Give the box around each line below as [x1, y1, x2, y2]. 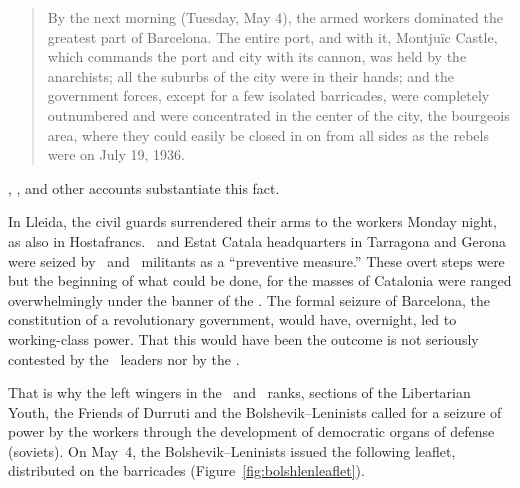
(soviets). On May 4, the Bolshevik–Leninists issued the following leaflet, [8, 440, 456, 461]
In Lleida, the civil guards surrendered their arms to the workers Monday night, [8, 211, 497, 232]
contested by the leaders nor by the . [8, 348, 240, 369]
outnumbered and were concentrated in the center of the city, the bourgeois [47, 104, 510, 125]
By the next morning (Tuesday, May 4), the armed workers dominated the [47, 7, 503, 27]
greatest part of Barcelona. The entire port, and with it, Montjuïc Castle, [47, 26, 498, 47]
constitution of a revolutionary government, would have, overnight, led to [8, 309, 457, 330]
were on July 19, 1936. [47, 144, 185, 165]
